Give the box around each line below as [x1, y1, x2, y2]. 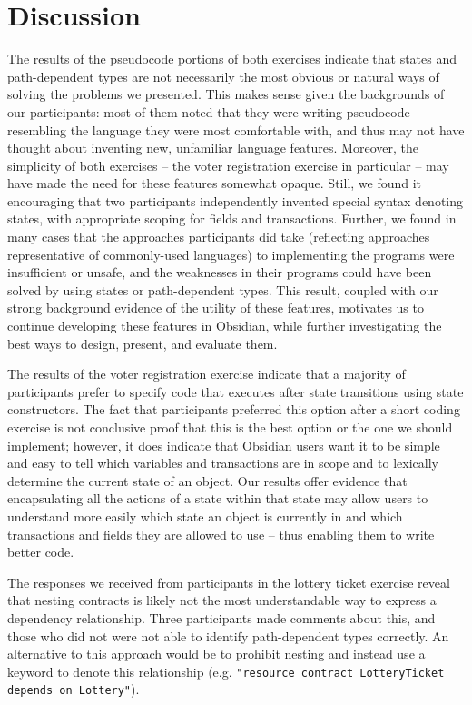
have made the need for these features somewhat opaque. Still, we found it [7, 174, 422, 193]
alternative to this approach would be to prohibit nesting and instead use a [7, 644, 426, 663]
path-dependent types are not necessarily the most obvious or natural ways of [7, 66, 439, 85]
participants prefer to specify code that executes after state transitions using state [7, 382, 464, 401]
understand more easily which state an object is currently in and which [7, 506, 403, 525]
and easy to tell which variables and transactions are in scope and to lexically [7, 453, 438, 472]
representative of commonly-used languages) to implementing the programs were [7, 244, 455, 263]
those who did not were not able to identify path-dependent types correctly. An [7, 626, 449, 645]
